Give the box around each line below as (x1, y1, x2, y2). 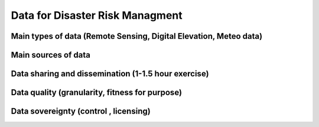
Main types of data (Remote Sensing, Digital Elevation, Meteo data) (11, 31, 263, 41)
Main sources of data (11, 50, 91, 60)
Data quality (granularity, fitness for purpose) (11, 88, 183, 98)
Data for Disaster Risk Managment (11, 9, 183, 22)
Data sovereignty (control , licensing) (11, 106, 151, 116)
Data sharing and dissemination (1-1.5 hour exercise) (11, 69, 209, 79)
